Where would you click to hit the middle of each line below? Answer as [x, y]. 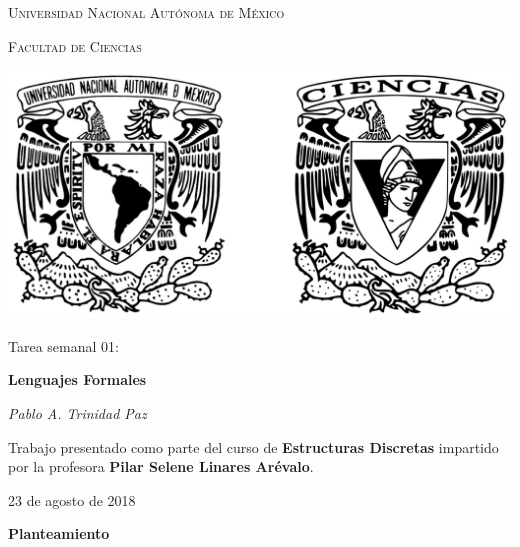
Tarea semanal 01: [63, 345]
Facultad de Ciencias [75, 45]
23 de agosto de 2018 [72, 499]
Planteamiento [59, 533]
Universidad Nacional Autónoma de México [146, 12]
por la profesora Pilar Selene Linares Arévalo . [161, 466]
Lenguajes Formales [77, 379]
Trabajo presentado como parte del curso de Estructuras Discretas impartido [253, 446]
